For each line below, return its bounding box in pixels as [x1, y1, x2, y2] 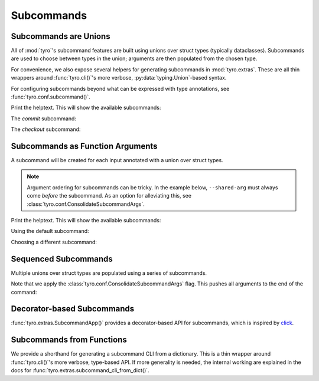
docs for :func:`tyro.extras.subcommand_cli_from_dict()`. [11, 367, 150, 374]
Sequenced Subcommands [11, 254, 113, 264]
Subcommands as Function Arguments [11, 142, 158, 151]
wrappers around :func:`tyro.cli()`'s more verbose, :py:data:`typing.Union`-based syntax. [11, 74, 227, 81]
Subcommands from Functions [11, 335, 127, 345]
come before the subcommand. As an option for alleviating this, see [27, 192, 192, 199]
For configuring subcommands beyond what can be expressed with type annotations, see [11, 85, 230, 92]
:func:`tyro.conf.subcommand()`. [11, 93, 91, 100]
